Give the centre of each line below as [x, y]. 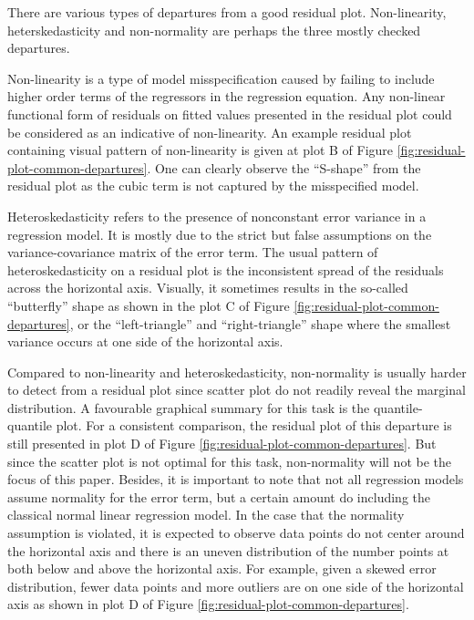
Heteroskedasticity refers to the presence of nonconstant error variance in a [217, 216]
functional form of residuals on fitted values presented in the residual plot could [230, 114]
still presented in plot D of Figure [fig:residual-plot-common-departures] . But [222, 444]
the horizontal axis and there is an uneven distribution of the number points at [228, 550]
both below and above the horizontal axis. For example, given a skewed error [222, 568]
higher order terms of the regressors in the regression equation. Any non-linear [227, 96]
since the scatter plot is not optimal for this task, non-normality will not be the [230, 461]
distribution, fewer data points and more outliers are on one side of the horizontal [236, 586]
